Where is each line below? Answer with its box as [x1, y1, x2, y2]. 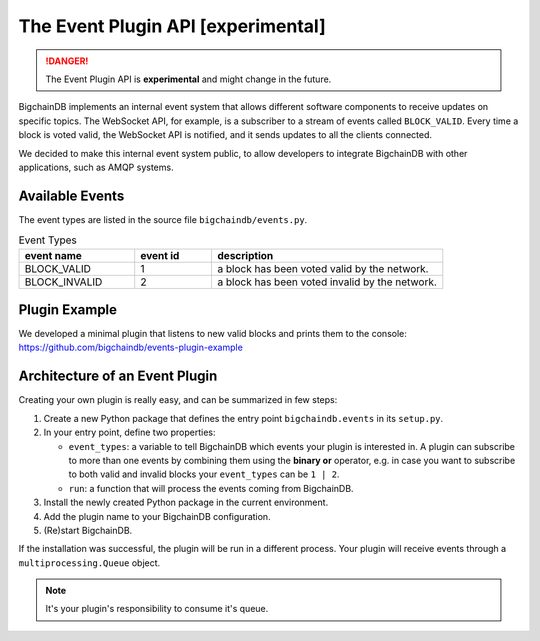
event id [140, 248, 180, 262]
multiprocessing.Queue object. [18, 556, 161, 569]
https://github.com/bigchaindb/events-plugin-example [18, 341, 244, 354]
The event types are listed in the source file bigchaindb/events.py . [18, 213, 308, 225]
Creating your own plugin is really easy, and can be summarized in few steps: [18, 394, 338, 406]
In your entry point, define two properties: [43, 426, 216, 439]
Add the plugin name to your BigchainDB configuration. [43, 510, 271, 522]
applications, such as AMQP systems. [18, 161, 174, 173]
